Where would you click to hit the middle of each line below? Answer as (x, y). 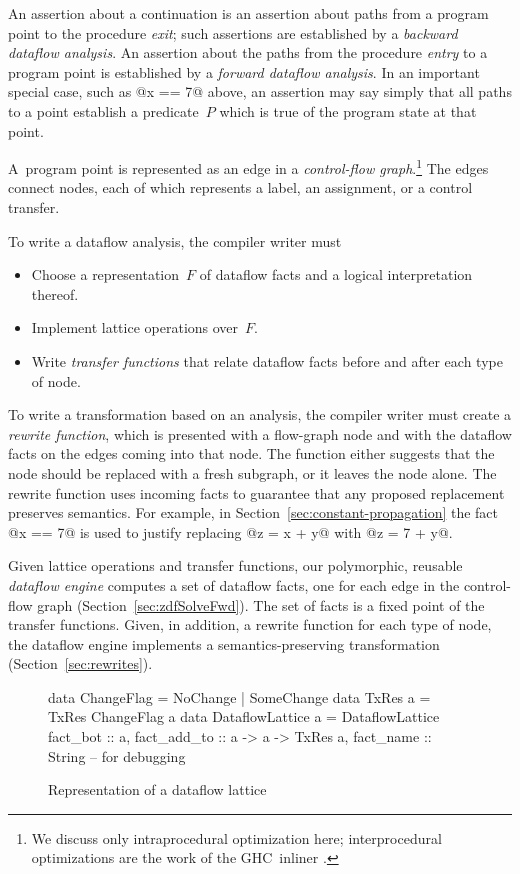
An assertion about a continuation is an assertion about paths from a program (248, 13)
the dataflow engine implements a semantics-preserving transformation (224, 643)
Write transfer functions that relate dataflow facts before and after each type (267, 360)
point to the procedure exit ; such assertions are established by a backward (233, 32)
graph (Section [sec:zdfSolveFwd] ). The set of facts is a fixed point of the (261, 604)
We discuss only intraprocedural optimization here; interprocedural (236, 837)
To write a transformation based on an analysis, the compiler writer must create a (260, 414)
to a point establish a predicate (103, 110)
